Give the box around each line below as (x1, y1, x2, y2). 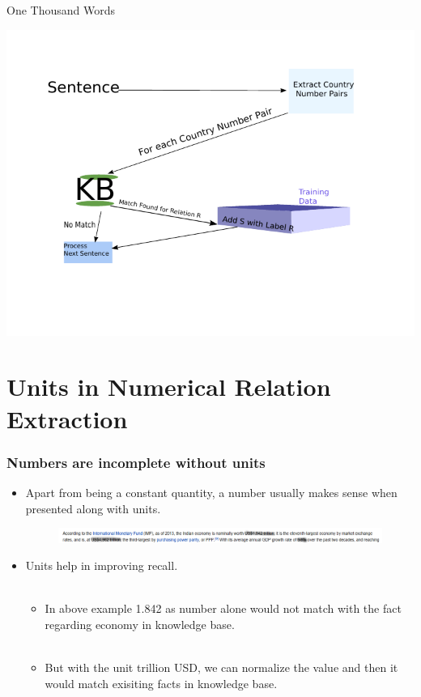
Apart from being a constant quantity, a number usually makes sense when (25, 483, 398, 500)
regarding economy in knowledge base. (45, 615, 235, 632)
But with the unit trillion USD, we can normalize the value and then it (45, 659, 398, 676)
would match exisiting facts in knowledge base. (45, 674, 278, 691)
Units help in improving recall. (25, 557, 178, 574)
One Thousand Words (6, 2, 115, 18)
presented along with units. (25, 499, 161, 516)
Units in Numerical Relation (6, 370, 331, 403)
